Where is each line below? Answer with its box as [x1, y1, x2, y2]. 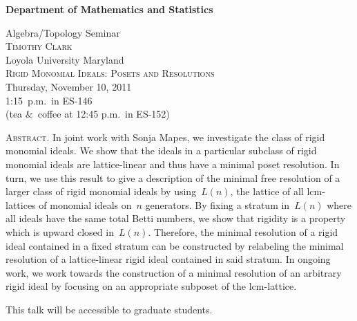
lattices [6, 197, 36, 212]
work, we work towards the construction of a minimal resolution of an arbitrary [6, 265, 342, 279]
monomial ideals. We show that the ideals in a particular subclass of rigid [6, 143, 317, 158]
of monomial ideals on [39, 197, 132, 212]
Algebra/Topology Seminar [6, 25, 120, 39]
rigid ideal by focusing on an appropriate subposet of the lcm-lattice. [6, 279, 297, 293]
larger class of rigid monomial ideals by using [6, 184, 197, 199]
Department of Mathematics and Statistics [6, 2, 213, 16]
